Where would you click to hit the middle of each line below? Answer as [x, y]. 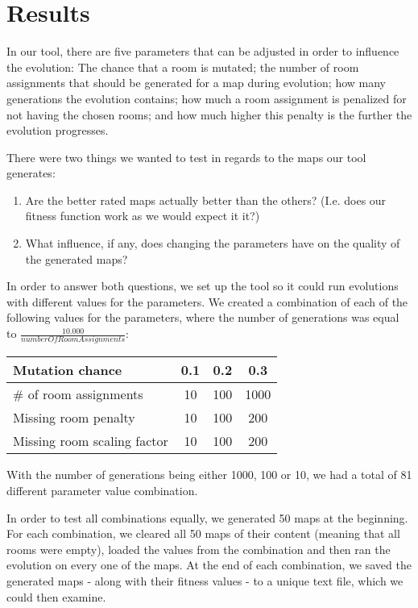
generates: [31, 173]
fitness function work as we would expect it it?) [143, 216]
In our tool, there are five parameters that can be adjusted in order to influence [203, 51]
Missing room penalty [74, 418]
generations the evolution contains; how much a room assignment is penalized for [207, 98]
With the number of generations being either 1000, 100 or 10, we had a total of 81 [209, 475]
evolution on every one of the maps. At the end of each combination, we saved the [209, 565]
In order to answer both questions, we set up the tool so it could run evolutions [203, 286]
